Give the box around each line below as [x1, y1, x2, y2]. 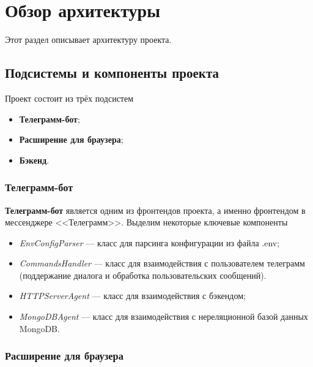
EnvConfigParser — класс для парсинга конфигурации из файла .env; [19, 236, 280, 249]
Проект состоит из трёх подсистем [5, 91, 134, 104]
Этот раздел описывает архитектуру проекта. [5, 33, 172, 46]
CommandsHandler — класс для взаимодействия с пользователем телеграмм [19, 257, 305, 270]
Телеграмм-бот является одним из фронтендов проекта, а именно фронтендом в [5, 203, 306, 216]
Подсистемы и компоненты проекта [5, 63, 219, 82]
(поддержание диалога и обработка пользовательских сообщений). [19, 268, 267, 281]
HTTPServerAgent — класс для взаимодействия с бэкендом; [19, 289, 246, 302]
